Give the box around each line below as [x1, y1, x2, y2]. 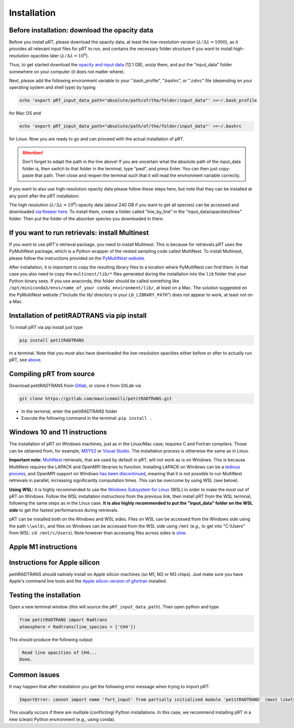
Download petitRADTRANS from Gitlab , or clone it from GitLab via [9, 383, 142, 389]
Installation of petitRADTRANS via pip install [9, 311, 147, 320]
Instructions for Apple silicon [9, 558, 100, 566]
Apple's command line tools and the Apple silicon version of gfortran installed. [9, 578, 167, 584]
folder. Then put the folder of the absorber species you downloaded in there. [9, 216, 164, 221]
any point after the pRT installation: [9, 193, 80, 199]
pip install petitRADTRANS [19, 337, 84, 343]
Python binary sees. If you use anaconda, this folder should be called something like [9, 278, 179, 284]
